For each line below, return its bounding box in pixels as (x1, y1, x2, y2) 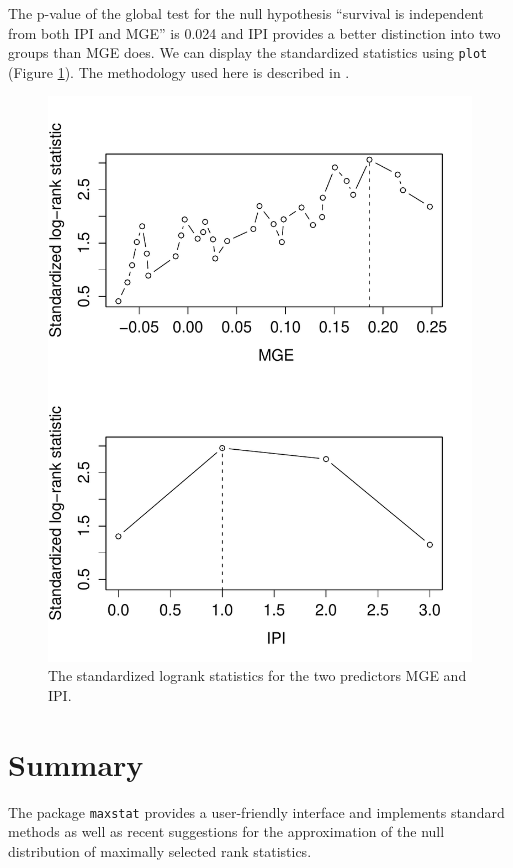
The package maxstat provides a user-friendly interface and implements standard (8, 801, 505, 822)
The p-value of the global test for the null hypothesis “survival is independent (8, 3, 484, 23)
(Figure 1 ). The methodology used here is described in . (8, 61, 350, 82)
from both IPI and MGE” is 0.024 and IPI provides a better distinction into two (8, 22, 501, 43)
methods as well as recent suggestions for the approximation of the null (8, 821, 445, 842)
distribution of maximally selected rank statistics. (8, 840, 312, 861)
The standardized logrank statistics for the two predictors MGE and (48, 665, 467, 686)
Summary (8, 743, 144, 784)
